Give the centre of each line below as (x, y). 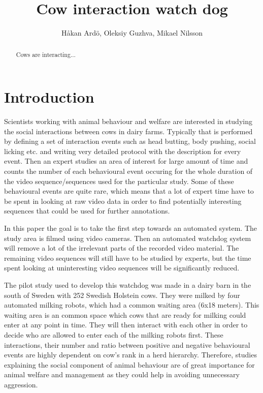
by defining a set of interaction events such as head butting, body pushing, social (130, 141)
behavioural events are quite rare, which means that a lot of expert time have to (129, 191)
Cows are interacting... (46, 54)
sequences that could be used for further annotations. (87, 211)
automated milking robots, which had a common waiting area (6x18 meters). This (132, 305)
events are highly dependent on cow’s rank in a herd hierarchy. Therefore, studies (130, 355)
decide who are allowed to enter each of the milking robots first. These (114, 334)
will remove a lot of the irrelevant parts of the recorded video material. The (122, 248)
